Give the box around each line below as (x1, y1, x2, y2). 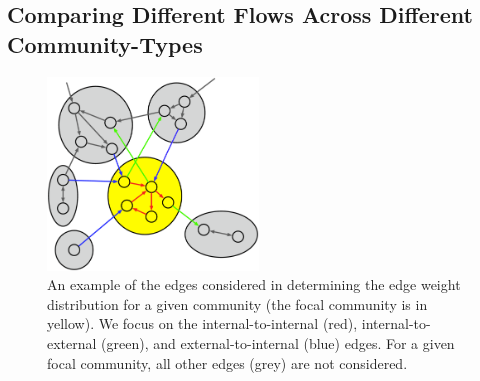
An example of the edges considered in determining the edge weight (47, 274, 461, 295)
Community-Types (7, 28, 203, 59)
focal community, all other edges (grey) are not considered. (47, 352, 408, 373)
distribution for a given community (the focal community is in (47, 293, 428, 314)
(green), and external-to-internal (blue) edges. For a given (101, 332, 455, 353)
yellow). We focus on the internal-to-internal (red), (47, 313, 358, 334)
